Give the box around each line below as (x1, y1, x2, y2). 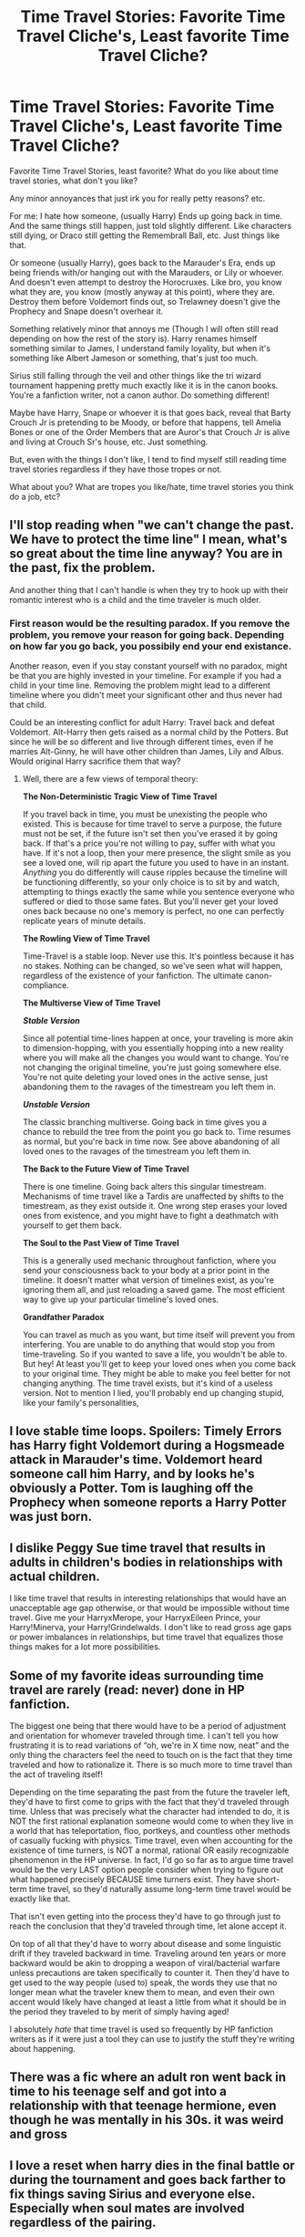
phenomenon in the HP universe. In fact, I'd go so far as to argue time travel (9, 1855, 294, 1866)
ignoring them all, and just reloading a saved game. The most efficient (22, 1285, 285, 1295)
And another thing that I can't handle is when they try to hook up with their (9, 584, 289, 595)
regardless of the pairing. (9, 2214, 157, 2230)
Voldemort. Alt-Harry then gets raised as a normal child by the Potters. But (9, 727, 289, 738)
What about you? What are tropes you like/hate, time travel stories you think (9, 481, 294, 492)
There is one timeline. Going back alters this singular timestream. (22, 1181, 267, 1192)
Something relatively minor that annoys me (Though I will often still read (9, 323, 280, 334)
